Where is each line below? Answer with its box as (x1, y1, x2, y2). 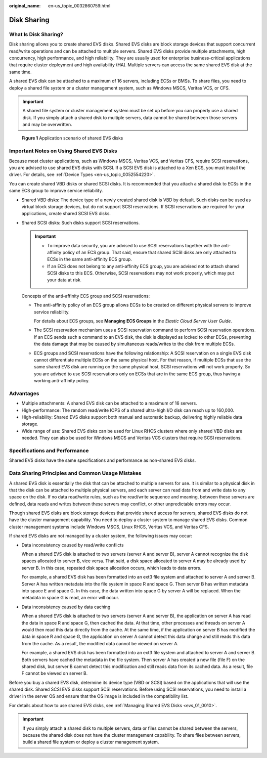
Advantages (9, 390, 40, 397)
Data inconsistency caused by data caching (21, 604, 111, 610)
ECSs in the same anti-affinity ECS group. (47, 256, 132, 262)
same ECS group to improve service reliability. (9, 188, 103, 194)
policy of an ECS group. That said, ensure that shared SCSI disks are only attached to (62, 249, 237, 255)
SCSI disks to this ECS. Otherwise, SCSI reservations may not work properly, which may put (47, 270, 234, 276)
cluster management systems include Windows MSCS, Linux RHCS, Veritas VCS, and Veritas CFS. (9, 524, 209, 530)
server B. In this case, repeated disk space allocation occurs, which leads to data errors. (21, 565, 202, 571)
